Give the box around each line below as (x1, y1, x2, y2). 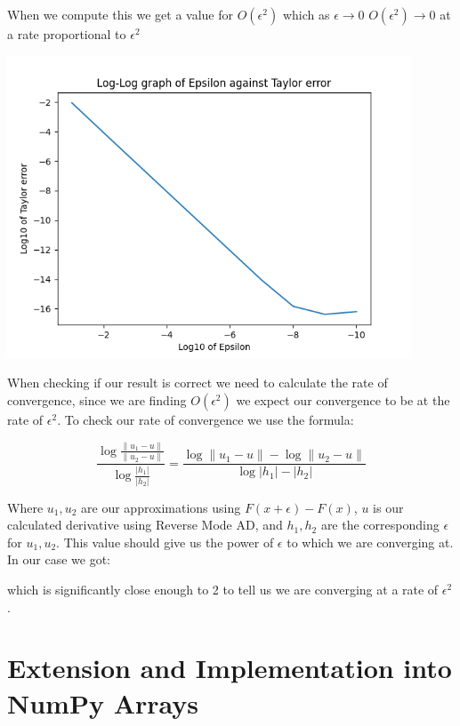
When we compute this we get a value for (7, 5, 234, 23)
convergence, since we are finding (7, 390, 187, 409)
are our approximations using (81, 498, 241, 516)
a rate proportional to (7, 25, 126, 43)
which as (282, 5, 330, 23)
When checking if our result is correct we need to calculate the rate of (7, 373, 388, 392)
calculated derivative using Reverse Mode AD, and (7, 515, 283, 534)
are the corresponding (320, 515, 440, 534)
